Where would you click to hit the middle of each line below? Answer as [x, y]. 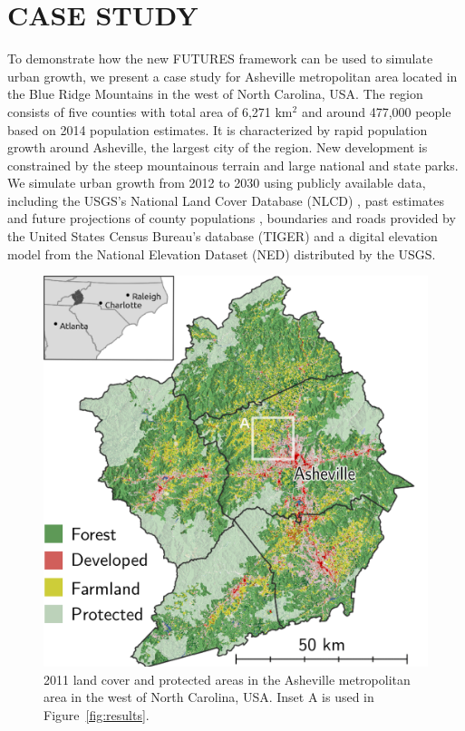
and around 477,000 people [376, 111]
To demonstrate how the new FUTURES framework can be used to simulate [220, 58]
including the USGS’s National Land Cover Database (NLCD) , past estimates [226, 200]
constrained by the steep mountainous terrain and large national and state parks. [233, 165]
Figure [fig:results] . [97, 714]
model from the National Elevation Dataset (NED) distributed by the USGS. [222, 253]
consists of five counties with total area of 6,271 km [150, 111]
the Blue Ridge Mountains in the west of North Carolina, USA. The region [215, 94]
